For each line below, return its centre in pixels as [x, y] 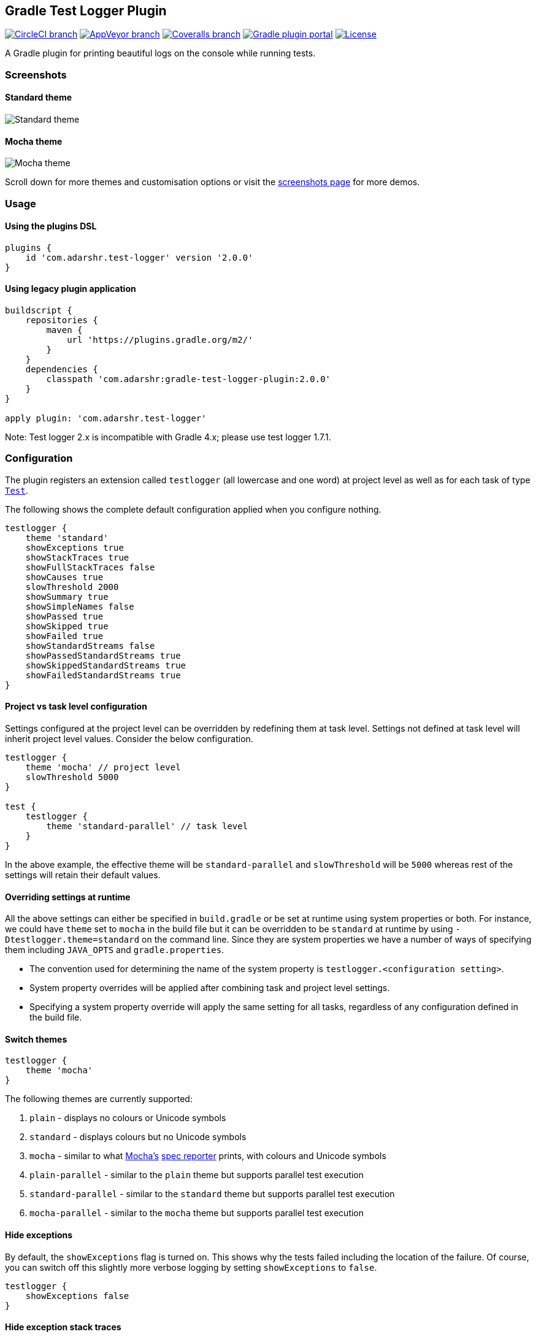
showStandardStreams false [90, 646]
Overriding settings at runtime [68, 897]
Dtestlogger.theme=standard [72, 940]
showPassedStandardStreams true [103, 655]
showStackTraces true [77, 557]
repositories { [62, 320]
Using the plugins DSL [51, 226]
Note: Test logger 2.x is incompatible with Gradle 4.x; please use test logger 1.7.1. [168, 437]
